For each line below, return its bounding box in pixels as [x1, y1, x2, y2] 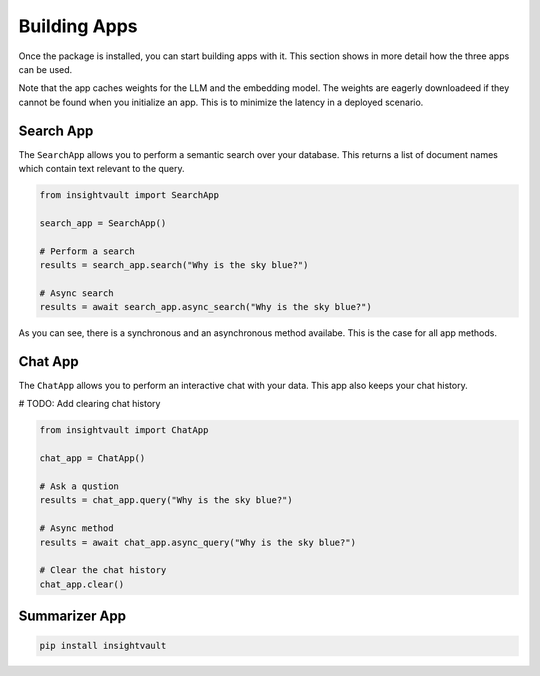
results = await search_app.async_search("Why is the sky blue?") [39, 301, 372, 313]
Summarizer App [18, 608, 127, 625]
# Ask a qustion [39, 480, 120, 492]
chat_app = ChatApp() [39, 453, 146, 464]
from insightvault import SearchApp [39, 190, 220, 200]
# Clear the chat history [39, 565, 167, 576]
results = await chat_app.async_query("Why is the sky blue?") [39, 536, 357, 548]
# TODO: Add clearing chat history [18, 398, 161, 410]
